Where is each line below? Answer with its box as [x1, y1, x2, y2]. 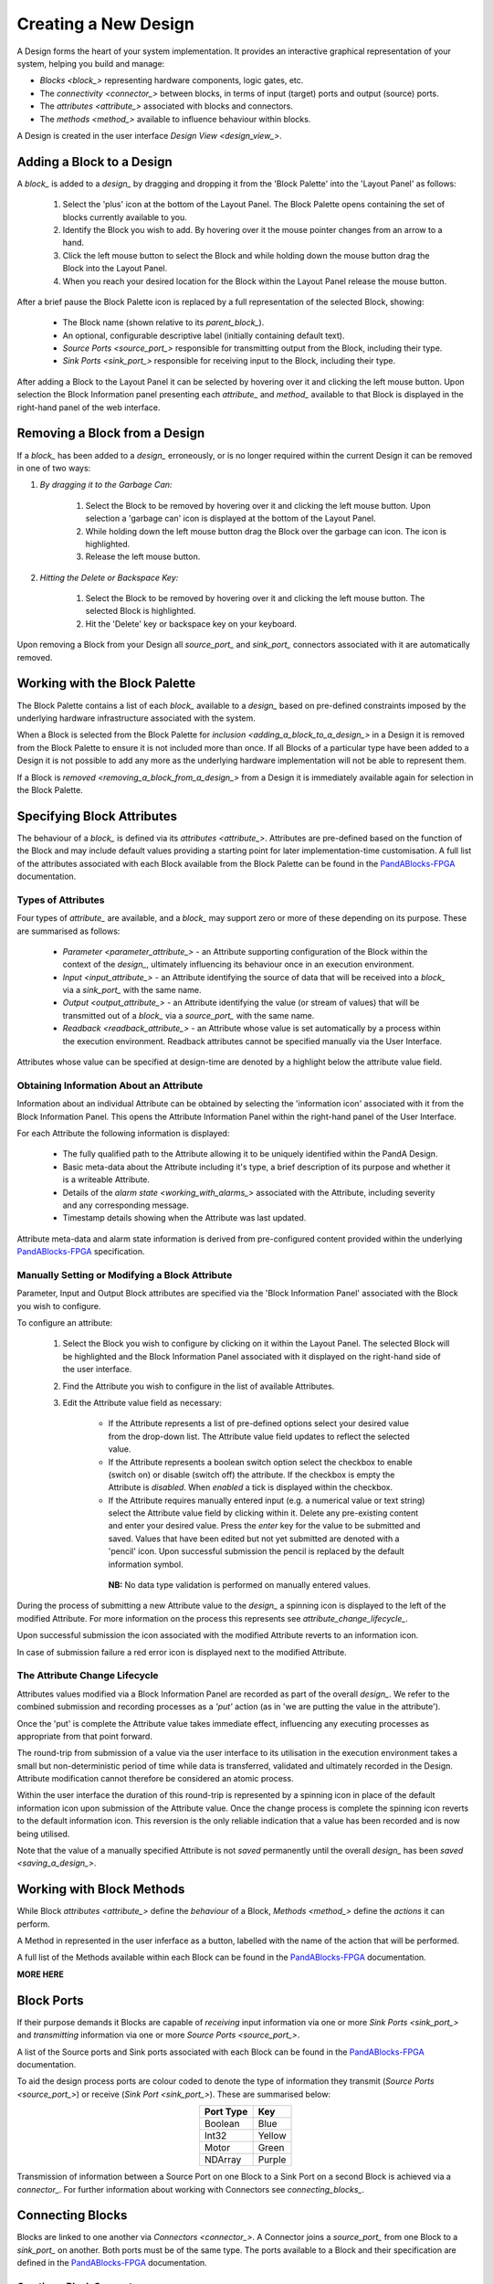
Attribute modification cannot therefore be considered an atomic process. [16, 1773, 294, 1784]
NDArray [204, 2153, 242, 2166]
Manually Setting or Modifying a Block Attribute [16, 1268, 233, 1281]
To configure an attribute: [16, 1316, 113, 1328]
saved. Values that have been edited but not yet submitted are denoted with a [108, 1533, 400, 1544]
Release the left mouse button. [85, 551, 201, 562]
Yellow [257, 2130, 287, 2142]
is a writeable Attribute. [62, 1174, 151, 1185]
